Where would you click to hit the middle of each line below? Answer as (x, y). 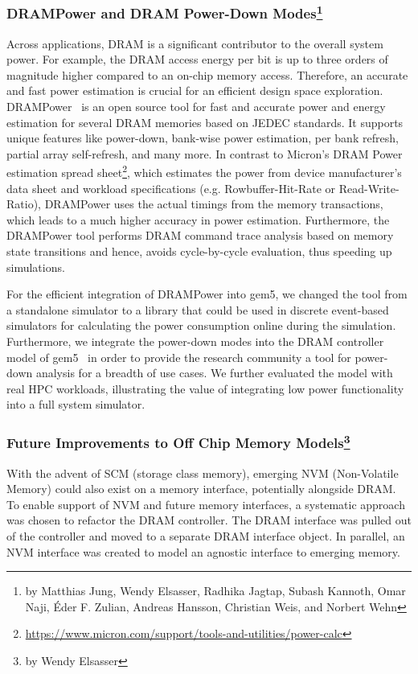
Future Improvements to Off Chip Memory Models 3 (178, 442)
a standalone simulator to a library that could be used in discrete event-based (198, 309)
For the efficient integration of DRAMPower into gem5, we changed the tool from (207, 294)
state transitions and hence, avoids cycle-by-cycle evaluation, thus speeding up (199, 251)
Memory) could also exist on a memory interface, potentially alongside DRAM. (201, 489)
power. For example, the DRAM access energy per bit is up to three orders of (197, 59)
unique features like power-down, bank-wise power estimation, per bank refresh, (203, 138)
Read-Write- (369, 188)
